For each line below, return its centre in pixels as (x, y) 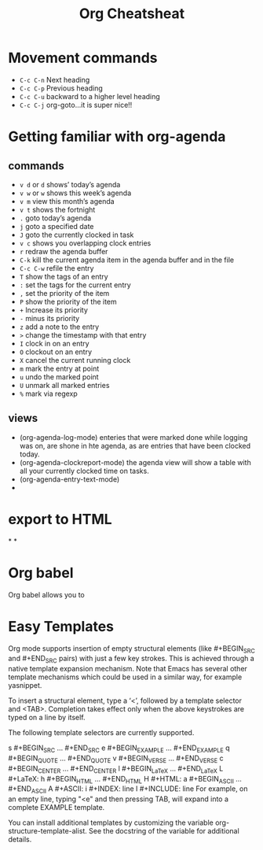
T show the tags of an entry (64, 276)
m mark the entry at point (59, 368)
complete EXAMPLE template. (57, 807)
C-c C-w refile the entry (57, 268)
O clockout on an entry (56, 352)
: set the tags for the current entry (75, 285)
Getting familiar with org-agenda (117, 137)
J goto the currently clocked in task (77, 235)
